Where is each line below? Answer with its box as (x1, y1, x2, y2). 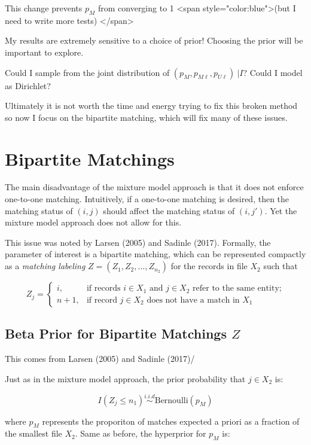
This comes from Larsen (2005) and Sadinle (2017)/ (5, 352, 195, 365)
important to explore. (5, 45, 84, 58)
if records (86, 284, 121, 293)
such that (263, 260, 298, 272)
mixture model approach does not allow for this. (5, 216, 182, 228)
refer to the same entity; (193, 284, 282, 293)
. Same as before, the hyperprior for (75, 427, 206, 440)
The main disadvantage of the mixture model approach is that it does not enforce (5, 181, 304, 193)
